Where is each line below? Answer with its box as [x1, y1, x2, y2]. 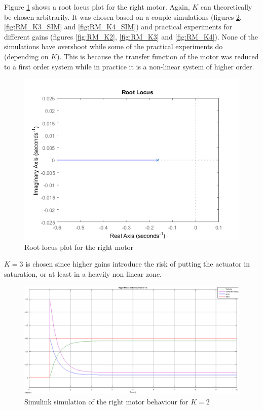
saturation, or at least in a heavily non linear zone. [4, 268, 162, 279]
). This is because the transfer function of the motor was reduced [57, 51, 259, 61]
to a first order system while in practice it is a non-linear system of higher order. [4, 61, 254, 71]
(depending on [4, 51, 49, 61]
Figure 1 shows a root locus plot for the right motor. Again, [4, 2, 190, 12]
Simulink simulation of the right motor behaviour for [24, 396, 189, 406]
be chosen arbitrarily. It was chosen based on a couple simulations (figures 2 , [4, 11, 242, 22]
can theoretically [200, 2, 252, 12]
